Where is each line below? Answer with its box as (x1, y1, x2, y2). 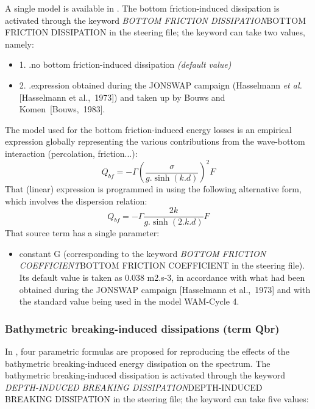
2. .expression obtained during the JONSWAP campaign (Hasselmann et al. (19, 78, 302, 91)
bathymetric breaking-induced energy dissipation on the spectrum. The (5, 357, 271, 369)
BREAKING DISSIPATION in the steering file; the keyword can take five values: (5, 393, 309, 405)
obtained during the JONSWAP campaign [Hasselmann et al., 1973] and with (19, 283, 311, 295)
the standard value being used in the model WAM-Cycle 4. (19, 295, 239, 308)
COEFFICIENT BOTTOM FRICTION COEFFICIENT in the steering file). (19, 259, 305, 272)
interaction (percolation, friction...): (5, 147, 138, 159)
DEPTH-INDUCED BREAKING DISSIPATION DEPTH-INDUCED (5, 380, 263, 393)
